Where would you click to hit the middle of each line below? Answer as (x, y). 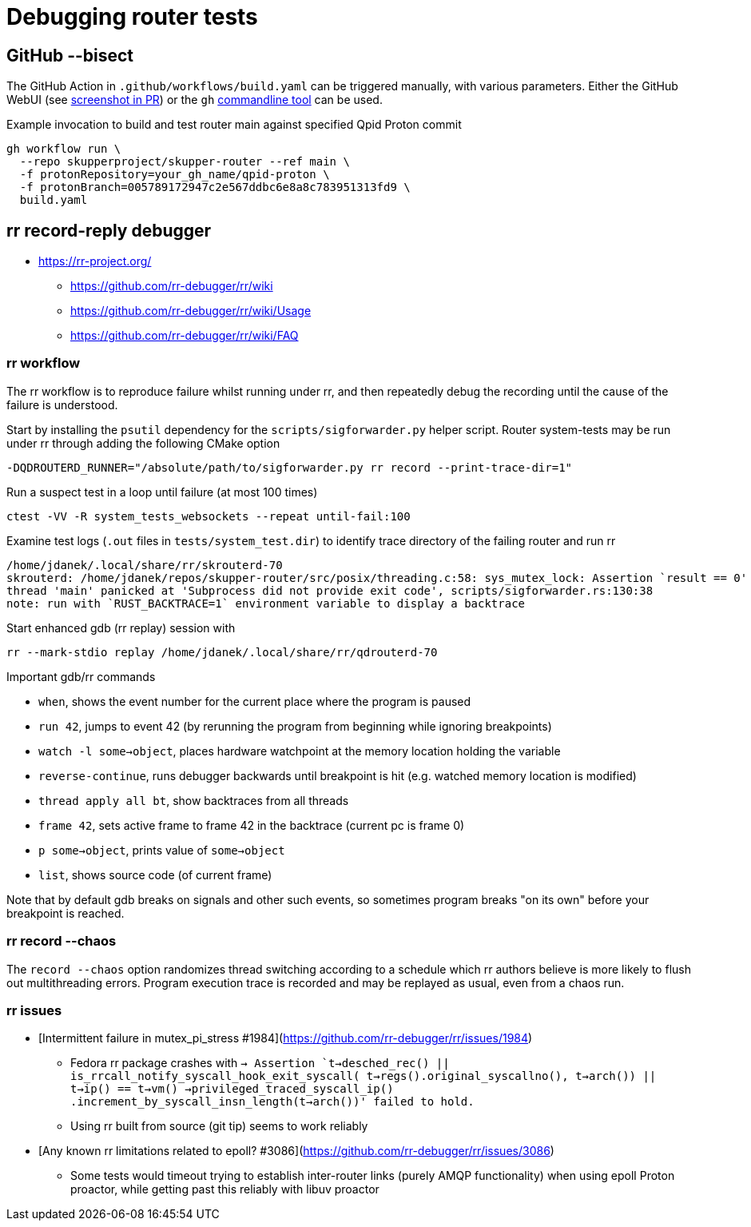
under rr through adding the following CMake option (143, 443)
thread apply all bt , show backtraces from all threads (194, 800)
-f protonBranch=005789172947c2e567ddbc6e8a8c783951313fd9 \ (215, 187)
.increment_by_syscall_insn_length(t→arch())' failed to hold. (272, 1102)
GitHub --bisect (70, 55)
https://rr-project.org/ (95, 261)
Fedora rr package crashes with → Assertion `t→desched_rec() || (260, 1063)
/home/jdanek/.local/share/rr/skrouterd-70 (145, 565)
